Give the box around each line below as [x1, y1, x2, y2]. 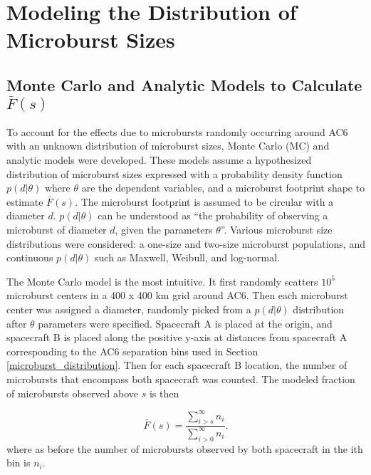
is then [149, 385, 179, 400]
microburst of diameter [6, 222, 107, 237]
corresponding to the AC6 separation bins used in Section [6, 343, 258, 358]
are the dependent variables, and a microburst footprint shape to [81, 180, 365, 195]
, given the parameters [115, 222, 213, 237]
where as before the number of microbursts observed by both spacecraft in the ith [6, 441, 363, 456]
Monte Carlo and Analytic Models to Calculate [6, 73, 362, 95]
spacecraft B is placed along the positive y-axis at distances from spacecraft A [6, 330, 348, 345]
